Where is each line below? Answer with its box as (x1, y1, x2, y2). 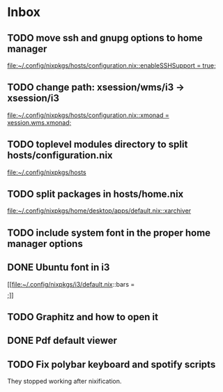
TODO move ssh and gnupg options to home (7, 32, 203, 44)
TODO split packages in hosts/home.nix (7, 188, 184, 200)
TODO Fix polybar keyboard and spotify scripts (7, 359, 216, 370)
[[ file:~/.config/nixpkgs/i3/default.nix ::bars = (7, 280, 135, 288)
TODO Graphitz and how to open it (7, 311, 159, 323)
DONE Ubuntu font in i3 (7, 262, 110, 273)
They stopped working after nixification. (7, 377, 122, 386)
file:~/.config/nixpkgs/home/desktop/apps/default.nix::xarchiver (7, 206, 192, 215)
